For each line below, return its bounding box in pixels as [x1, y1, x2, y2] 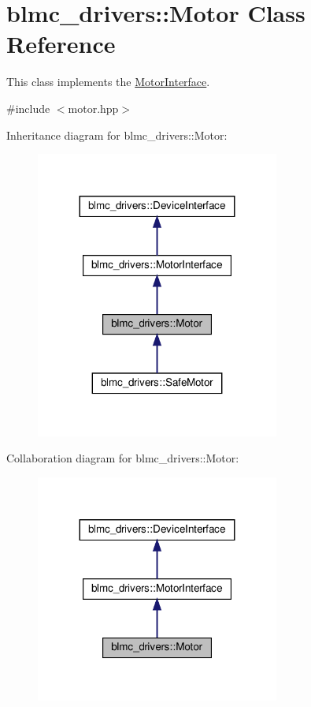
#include [6, 99, 50, 116]
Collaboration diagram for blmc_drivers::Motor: [6, 450, 239, 466]
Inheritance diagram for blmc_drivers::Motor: [6, 126, 228, 143]
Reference [6, 28, 116, 60]
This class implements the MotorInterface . [6, 73, 210, 90]
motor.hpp [68, 99, 119, 116]
